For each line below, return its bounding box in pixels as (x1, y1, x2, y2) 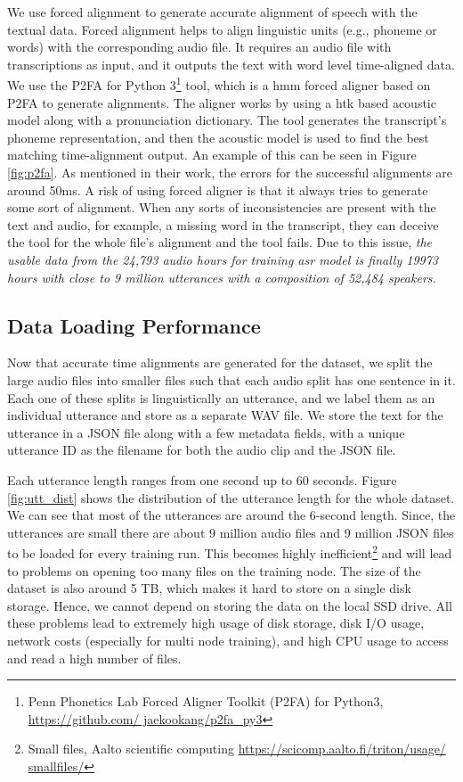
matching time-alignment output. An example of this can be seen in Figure (7, 145, 417, 164)
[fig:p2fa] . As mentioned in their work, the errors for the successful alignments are (7, 163, 453, 181)
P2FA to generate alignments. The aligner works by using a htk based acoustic (7, 93, 436, 111)
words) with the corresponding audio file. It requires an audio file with (7, 37, 392, 56)
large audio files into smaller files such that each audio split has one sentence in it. (7, 370, 456, 389)
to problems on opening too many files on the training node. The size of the (7, 561, 421, 580)
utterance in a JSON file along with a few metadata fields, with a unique (7, 423, 405, 441)
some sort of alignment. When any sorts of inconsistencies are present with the (7, 198, 436, 217)
